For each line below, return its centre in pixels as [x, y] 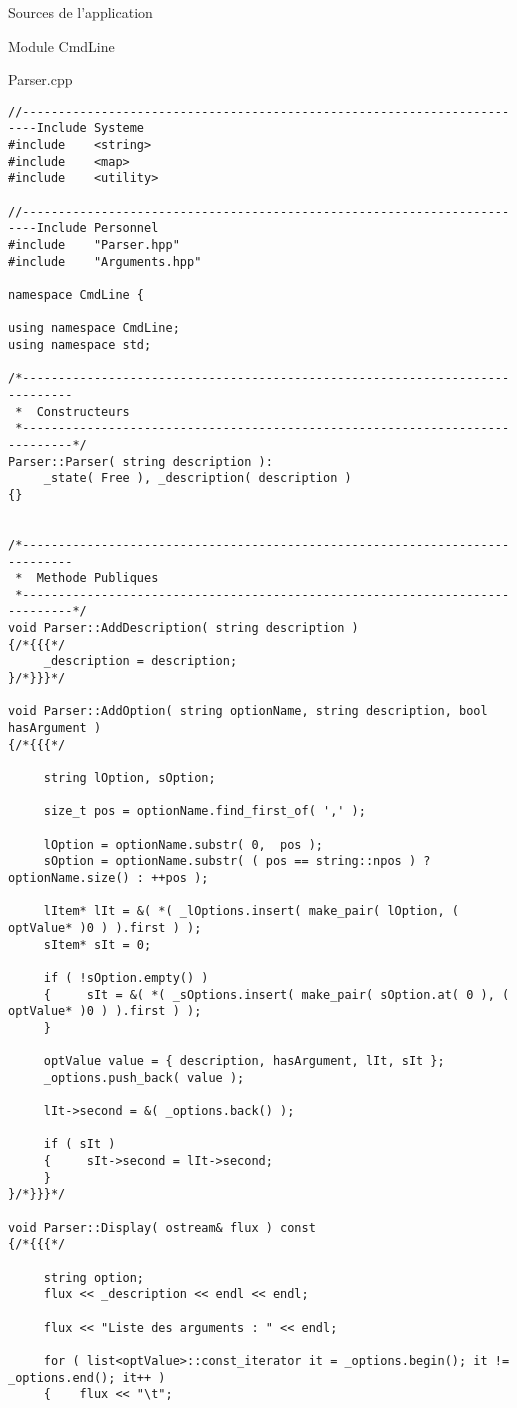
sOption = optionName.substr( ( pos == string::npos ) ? [237, 861]
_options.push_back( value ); [144, 1077]
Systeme [119, 128]
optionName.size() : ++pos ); [108, 877]
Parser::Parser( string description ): [140, 461]
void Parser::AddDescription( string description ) [183, 628]
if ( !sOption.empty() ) [126, 977]
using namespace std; [80, 344]
